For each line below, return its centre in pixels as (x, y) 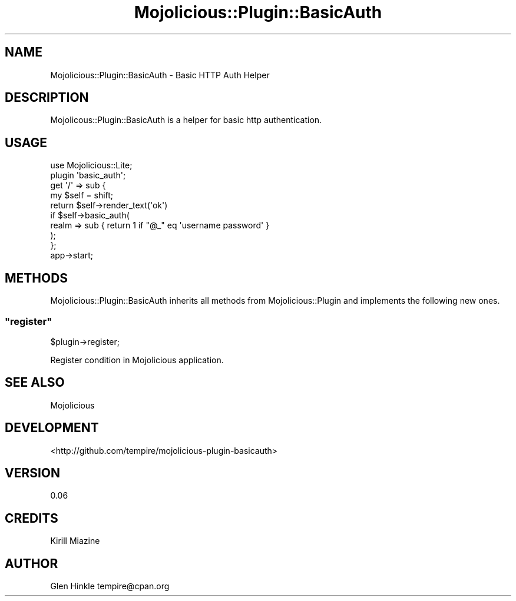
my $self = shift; (82, 195)
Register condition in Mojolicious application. (137, 360)
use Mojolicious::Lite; (91, 165)
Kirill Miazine (75, 541)
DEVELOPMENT (52, 428)
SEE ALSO (35, 383)
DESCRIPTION (47, 98)
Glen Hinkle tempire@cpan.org (110, 586)
